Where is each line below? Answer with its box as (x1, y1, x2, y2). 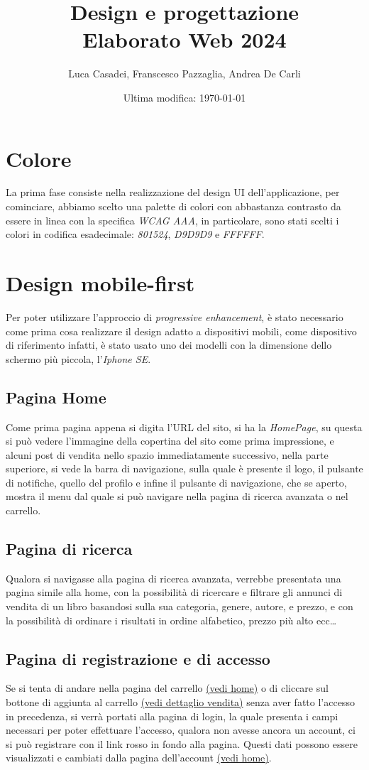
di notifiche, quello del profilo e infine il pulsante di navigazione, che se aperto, (6, 475, 347, 489)
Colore (6, 143, 72, 173)
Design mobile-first (6, 269, 195, 297)
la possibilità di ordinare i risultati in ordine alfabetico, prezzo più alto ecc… (6, 612, 337, 627)
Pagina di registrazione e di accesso (6, 647, 270, 669)
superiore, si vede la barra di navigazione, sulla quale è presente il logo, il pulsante (6, 461, 363, 476)
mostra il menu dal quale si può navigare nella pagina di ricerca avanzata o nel (6, 489, 348, 504)
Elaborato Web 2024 (82, 25, 287, 54)
